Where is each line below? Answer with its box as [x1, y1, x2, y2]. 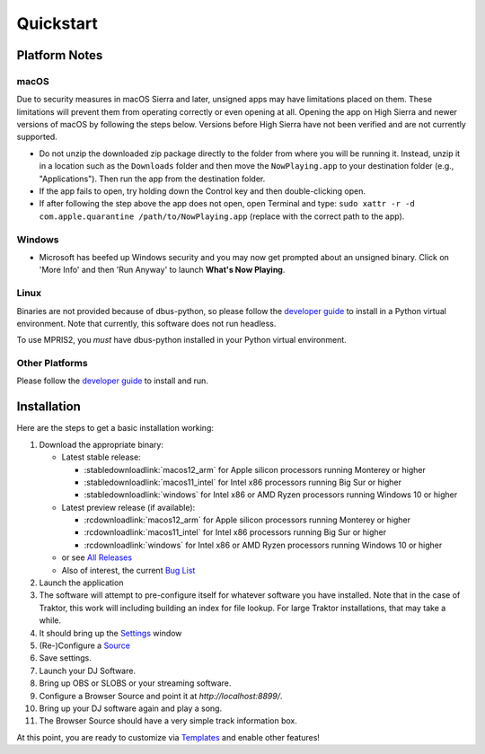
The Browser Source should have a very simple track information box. [39, 715, 298, 726]
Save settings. [39, 653, 92, 663]
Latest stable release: [61, 452, 141, 462]
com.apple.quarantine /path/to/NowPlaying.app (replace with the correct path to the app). [39, 211, 405, 222]
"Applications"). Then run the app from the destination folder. [39, 173, 266, 184]
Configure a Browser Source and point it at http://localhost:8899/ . [39, 690, 283, 701]
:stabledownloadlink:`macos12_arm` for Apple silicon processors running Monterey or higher [84, 464, 427, 475]
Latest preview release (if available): [61, 502, 196, 513]
